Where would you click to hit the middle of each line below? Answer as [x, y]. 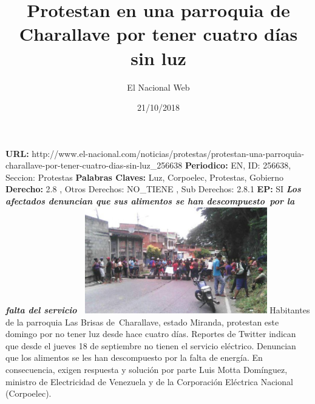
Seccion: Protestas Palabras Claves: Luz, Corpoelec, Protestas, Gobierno [145, 177]
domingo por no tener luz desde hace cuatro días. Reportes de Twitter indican [151, 334]
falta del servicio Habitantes [158, 309]
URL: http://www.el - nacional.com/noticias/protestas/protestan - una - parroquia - [155, 153]
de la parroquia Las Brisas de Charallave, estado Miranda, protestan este [142, 322]
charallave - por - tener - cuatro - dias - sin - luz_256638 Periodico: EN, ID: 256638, [148, 165]
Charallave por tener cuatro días [158, 34]
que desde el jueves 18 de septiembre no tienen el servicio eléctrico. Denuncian [151, 345]
